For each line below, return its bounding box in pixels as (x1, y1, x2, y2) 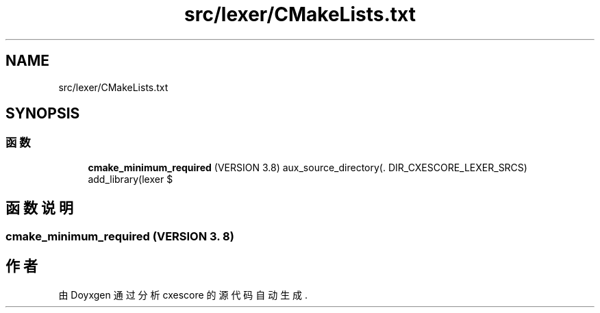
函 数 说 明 (5, 199, 73, 217)
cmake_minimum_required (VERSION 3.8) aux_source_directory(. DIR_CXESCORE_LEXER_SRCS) (88, 161, 527, 173)
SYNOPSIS (5, 105, 80, 123)
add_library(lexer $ (88, 173, 173, 185)
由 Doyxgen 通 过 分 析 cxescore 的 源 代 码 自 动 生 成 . (58, 288, 308, 301)
